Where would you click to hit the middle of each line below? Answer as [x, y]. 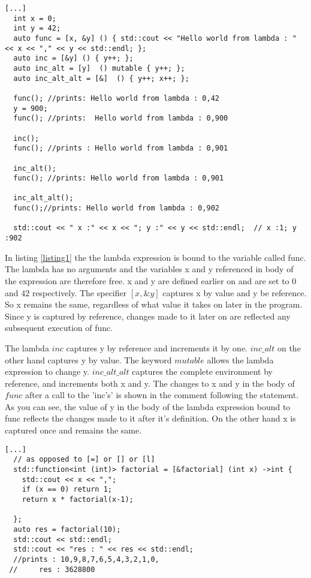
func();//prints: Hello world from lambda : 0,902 [116, 208]
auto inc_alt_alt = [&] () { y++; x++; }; [101, 78]
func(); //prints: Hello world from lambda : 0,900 [121, 118]
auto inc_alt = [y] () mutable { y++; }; [99, 68]
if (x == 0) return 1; [67, 490]
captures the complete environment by [202, 371]
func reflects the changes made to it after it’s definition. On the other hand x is [150, 418]
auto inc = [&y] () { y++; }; [73, 58]
